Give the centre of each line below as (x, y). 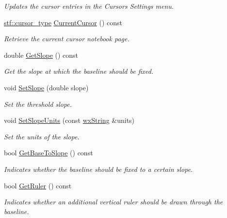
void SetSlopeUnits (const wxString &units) (69, 120)
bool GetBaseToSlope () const (49, 153)
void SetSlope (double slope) (46, 87)
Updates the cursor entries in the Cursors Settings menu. (89, 6)
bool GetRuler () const (38, 185)
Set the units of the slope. (42, 136)
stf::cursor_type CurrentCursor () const (63, 22)
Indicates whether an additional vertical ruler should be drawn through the (113, 202)
